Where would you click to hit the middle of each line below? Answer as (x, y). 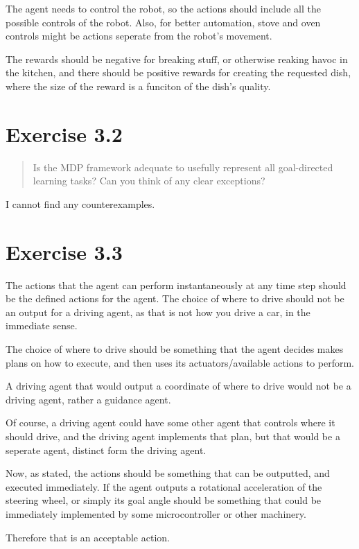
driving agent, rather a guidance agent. (88, 399)
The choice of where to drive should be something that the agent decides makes (175, 348)
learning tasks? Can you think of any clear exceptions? (149, 181)
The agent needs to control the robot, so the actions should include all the (163, 8)
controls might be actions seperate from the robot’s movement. (139, 36)
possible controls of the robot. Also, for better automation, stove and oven (163, 22)
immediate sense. (42, 325)
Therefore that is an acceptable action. (88, 537)
